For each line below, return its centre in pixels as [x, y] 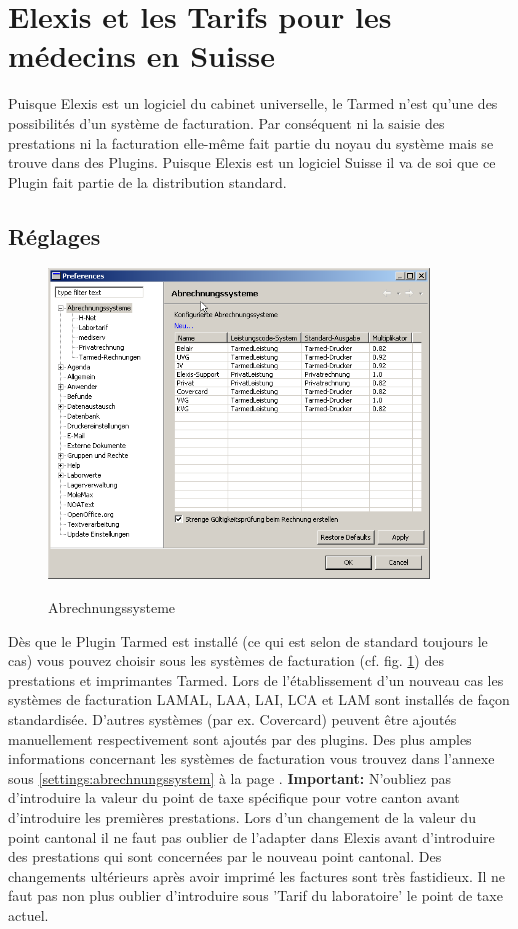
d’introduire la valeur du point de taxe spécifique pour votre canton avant [234, 797]
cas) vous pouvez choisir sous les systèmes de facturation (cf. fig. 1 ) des [226, 660]
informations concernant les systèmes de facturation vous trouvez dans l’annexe [251, 758]
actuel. [28, 914]
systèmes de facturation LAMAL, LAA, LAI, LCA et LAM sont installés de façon [259, 699]
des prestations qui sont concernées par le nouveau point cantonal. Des [225, 856]
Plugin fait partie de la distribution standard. [147, 181]
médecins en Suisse [142, 55]
